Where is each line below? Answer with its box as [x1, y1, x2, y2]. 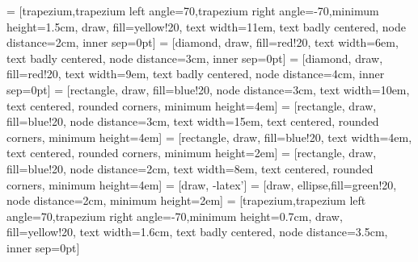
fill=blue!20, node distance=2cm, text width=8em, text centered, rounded [6, 160, 374, 177]
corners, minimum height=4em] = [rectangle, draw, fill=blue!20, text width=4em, [6, 128, 412, 145]
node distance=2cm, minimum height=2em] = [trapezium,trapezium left [6, 192, 366, 209]
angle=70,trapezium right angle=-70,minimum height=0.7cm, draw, [6, 207, 343, 224]
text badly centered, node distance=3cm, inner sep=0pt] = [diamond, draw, [6, 49, 383, 66]
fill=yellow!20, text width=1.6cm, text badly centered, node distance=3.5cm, [6, 223, 388, 240]
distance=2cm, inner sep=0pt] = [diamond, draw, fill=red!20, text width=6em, [6, 34, 399, 51]
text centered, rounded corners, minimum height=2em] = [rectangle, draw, [6, 144, 377, 161]
